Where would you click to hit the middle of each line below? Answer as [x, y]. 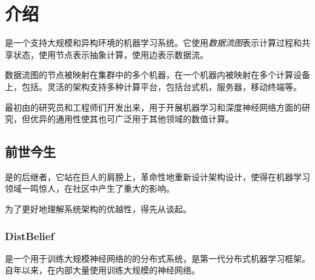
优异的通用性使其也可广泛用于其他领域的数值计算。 [132, 119]
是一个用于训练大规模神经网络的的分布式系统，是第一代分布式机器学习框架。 [157, 258]
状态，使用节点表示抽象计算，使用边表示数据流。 [111, 54]
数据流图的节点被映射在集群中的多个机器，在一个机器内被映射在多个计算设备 [157, 75]
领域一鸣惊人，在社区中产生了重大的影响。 [90, 188]
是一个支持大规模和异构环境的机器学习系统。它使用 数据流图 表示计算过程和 [153, 43]
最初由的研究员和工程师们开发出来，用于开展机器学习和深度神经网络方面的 [153, 107]
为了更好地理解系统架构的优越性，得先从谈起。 [98, 209]
